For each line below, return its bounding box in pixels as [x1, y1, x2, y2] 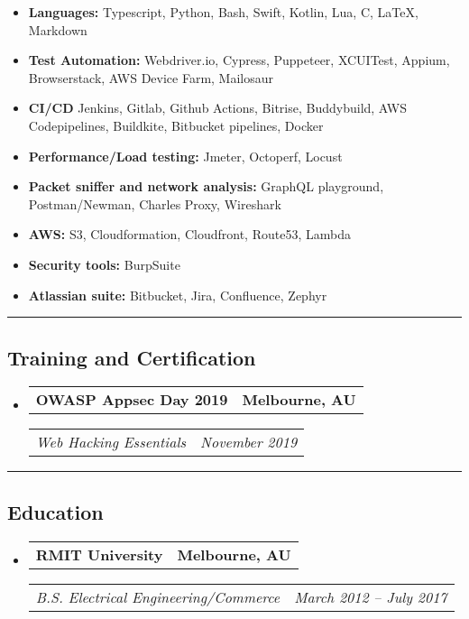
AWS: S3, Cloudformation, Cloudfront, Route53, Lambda [28, 225, 351, 244]
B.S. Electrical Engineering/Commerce [35, 586, 280, 607]
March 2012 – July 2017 [294, 586, 447, 607]
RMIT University [35, 543, 163, 565]
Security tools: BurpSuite [28, 254, 180, 273]
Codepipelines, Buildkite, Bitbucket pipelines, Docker [28, 115, 324, 134]
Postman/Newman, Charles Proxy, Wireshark [28, 194, 281, 213]
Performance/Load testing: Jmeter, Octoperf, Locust [28, 146, 343, 165]
